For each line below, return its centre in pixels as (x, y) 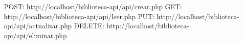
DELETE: (89, 26)
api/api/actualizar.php (38, 26)
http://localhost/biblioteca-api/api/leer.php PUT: (79, 16)
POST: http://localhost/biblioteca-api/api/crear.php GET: (93, 6)
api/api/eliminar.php (35, 35)
